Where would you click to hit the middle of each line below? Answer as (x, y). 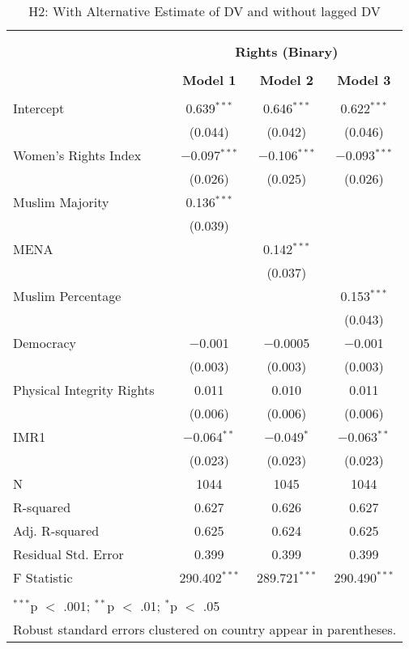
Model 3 (364, 80)
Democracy (45, 343)
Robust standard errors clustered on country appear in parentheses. (205, 629)
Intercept (39, 108)
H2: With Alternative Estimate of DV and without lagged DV (204, 11)
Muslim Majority (61, 202)
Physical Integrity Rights (84, 390)
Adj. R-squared (56, 530)
